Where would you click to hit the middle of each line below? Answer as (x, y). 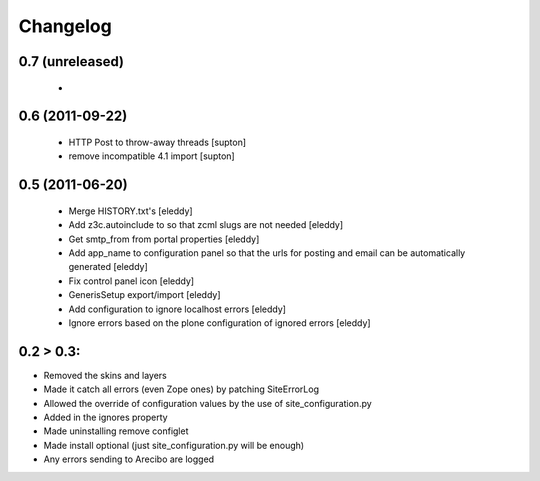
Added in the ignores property (106, 417)
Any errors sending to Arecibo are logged (129, 459)
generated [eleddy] (108, 267)
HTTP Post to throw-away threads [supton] (157, 142)
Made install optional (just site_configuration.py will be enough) (174, 445)
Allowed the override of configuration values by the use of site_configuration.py (207, 403)
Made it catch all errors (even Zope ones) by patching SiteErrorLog (181, 389)
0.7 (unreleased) (71, 61)
